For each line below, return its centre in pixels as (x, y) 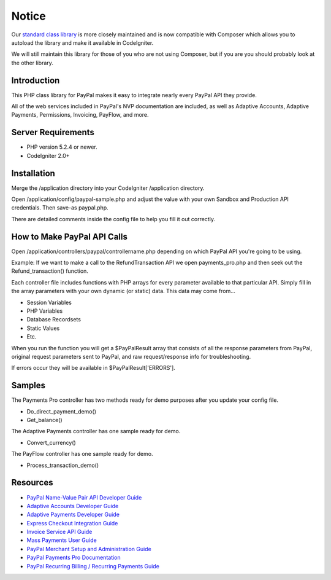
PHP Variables (45, 311)
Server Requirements (53, 132)
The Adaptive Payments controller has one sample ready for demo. (96, 431)
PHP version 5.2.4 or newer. (62, 147)
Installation (33, 173)
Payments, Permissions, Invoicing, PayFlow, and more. (80, 115)
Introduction (36, 80)
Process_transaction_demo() (63, 465)
